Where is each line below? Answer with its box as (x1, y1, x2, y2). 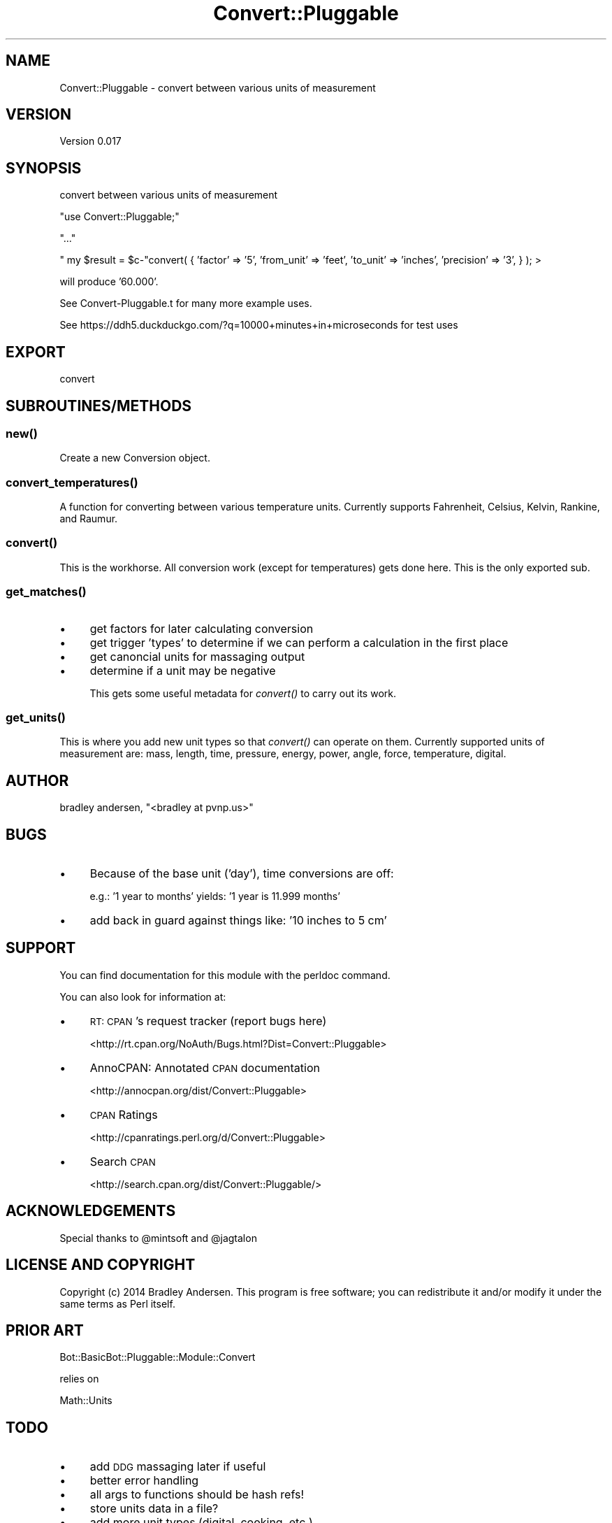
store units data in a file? (89, 1501, 219, 1516)
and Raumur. (59, 513, 118, 525)
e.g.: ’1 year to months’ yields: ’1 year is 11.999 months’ (89, 890, 340, 903)
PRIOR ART (6, 1321, 84, 1339)
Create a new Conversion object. (59, 452, 210, 464)
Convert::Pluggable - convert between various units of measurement (59, 81, 376, 94)
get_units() (6, 710, 66, 724)
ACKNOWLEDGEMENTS (6, 1202, 176, 1220)
